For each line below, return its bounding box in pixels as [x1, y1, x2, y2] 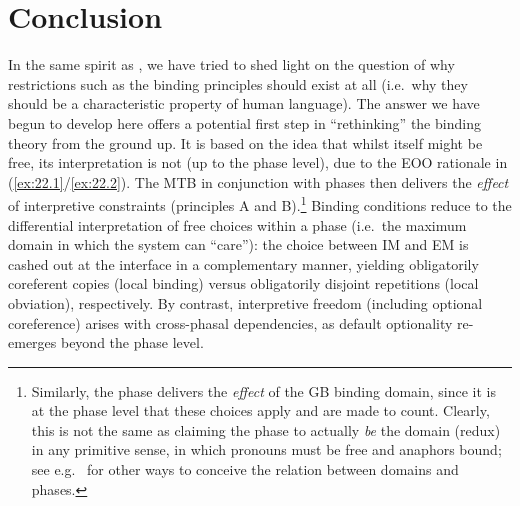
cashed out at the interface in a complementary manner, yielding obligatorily [8, 253, 479, 274]
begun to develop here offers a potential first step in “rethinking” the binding [8, 112, 481, 133]
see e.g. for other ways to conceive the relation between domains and [31, 459, 459, 480]
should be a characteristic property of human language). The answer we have [8, 93, 480, 114]
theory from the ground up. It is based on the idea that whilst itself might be [8, 132, 483, 153]
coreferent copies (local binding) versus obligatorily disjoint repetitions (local [8, 273, 479, 294]
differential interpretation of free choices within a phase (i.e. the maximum [8, 214, 467, 235]
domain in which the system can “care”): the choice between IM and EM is [8, 234, 469, 255]
